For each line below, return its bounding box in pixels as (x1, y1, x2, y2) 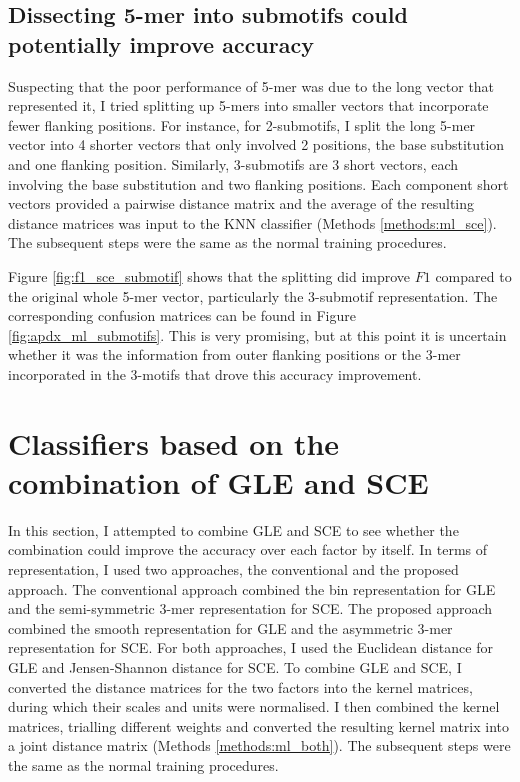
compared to (435, 265, 512, 286)
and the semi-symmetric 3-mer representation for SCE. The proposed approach (8, 598, 493, 619)
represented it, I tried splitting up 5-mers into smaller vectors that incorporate (8, 95, 489, 116)
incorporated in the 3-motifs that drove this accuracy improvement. (8, 363, 422, 384)
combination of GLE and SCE (8, 461, 429, 502)
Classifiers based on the (8, 422, 340, 463)
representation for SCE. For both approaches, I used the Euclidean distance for (8, 637, 493, 658)
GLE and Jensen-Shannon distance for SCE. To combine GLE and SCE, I (8, 656, 462, 677)
